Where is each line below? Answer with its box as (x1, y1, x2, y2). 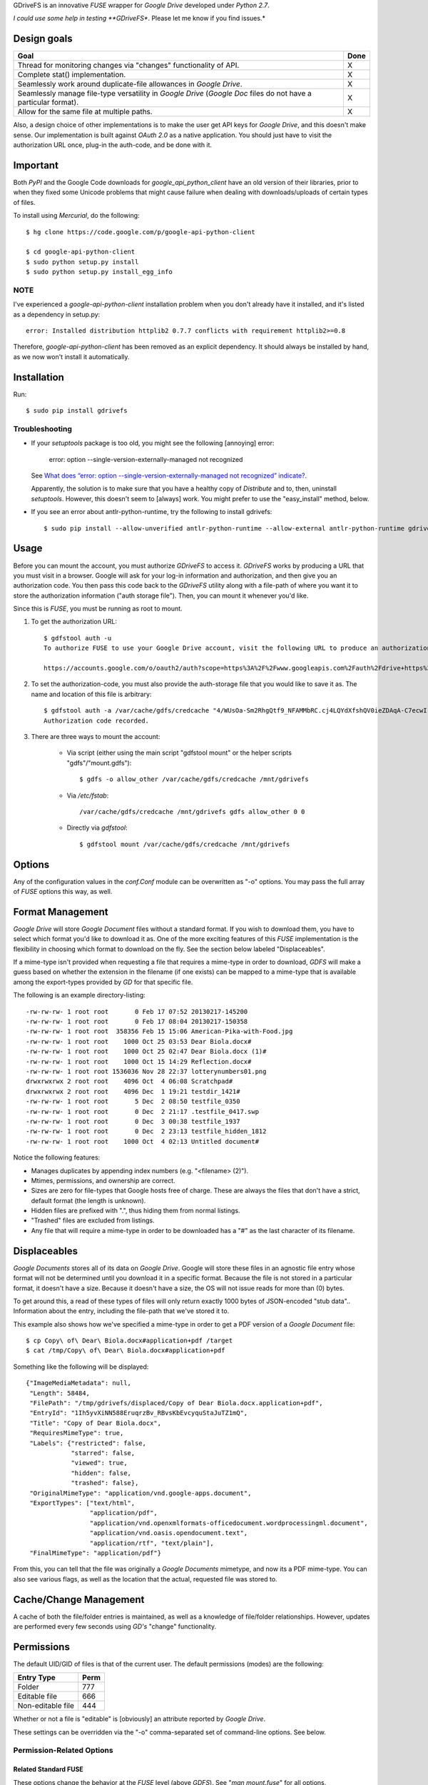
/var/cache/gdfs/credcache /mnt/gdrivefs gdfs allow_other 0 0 (79, 808, 305, 815)
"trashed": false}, (71, 1479, 139, 1487)
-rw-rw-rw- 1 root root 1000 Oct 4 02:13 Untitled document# (26, 1137, 260, 1145)
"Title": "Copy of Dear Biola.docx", (29, 1419, 162, 1427)
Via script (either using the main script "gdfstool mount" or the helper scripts (66, 748, 292, 757)
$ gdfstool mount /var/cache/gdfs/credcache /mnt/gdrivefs (79, 840, 290, 848)
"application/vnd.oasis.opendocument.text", (89, 1529, 248, 1537)
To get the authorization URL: (31, 618, 118, 626)
